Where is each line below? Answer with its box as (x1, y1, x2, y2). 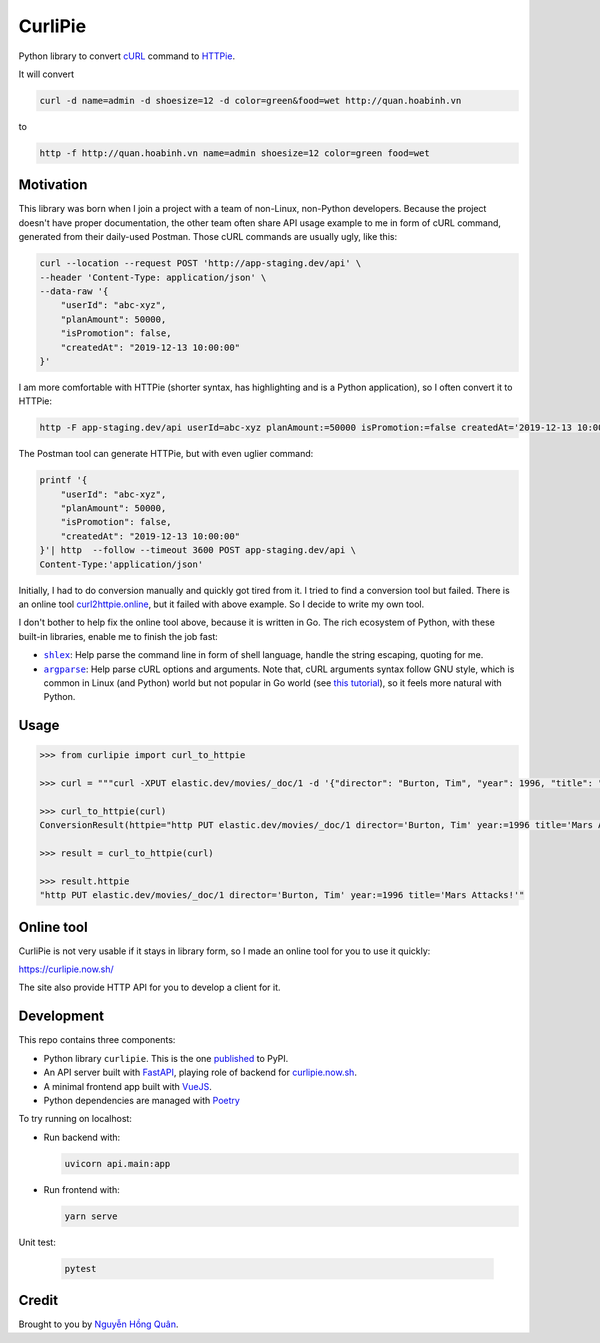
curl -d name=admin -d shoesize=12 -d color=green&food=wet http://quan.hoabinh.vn (39, 95, 462, 106)
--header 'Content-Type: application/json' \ (39, 271, 267, 283)
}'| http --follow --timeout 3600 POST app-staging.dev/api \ (39, 545, 357, 556)
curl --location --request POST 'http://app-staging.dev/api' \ (39, 258, 362, 269)
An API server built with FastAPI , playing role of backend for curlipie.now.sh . (43, 1066, 357, 1079)
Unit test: (18, 1236, 57, 1248)
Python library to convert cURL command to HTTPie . (18, 50, 235, 62)
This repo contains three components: (18, 1034, 176, 1046)
